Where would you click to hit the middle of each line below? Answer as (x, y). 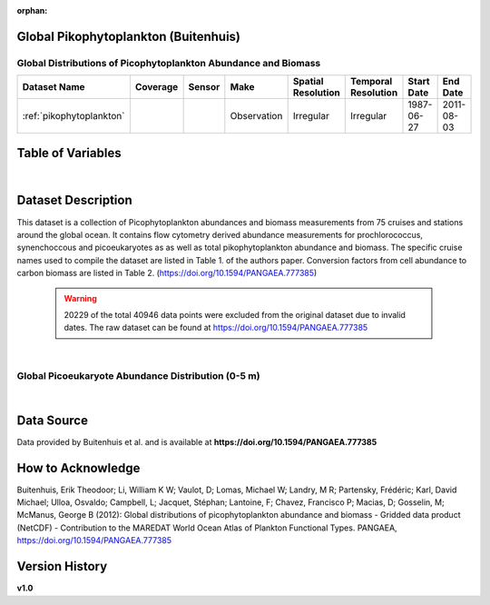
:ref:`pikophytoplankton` (73, 116)
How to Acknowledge (78, 468)
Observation (256, 116)
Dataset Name (54, 87)
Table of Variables (69, 153)
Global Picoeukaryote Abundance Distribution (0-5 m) (138, 376)
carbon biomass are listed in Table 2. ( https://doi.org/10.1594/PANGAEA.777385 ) (167, 273)
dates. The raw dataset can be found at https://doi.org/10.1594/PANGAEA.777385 (216, 328)
